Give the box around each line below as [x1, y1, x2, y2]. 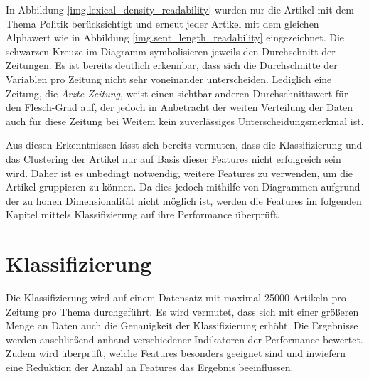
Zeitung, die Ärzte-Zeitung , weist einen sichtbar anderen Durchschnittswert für [6, 85, 348, 100]
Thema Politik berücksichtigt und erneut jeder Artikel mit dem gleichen [6, 16, 319, 31]
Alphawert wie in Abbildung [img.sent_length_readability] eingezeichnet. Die [6, 30, 345, 45]
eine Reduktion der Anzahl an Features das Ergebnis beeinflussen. [6, 360, 294, 374]
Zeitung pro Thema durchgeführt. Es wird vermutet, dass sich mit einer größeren [6, 304, 359, 319]
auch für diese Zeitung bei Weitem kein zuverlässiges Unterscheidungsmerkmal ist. [6, 113, 364, 128]
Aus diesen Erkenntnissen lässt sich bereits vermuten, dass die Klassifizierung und [6, 137, 363, 152]
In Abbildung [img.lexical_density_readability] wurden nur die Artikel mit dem [6, 2, 354, 16]
